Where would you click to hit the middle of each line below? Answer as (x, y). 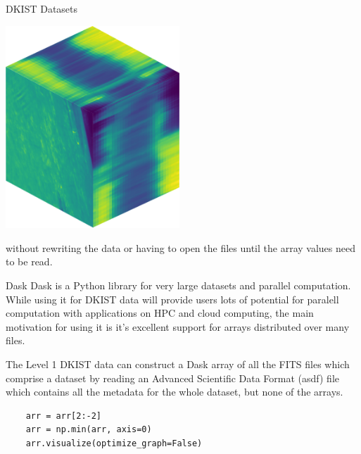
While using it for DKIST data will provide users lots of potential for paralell (172, 299)
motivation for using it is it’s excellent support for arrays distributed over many (178, 326)
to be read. (29, 261)
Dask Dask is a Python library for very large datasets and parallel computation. (178, 285)
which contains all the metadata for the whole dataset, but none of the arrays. (175, 392)
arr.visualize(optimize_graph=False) (114, 443)
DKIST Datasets (42, 8)
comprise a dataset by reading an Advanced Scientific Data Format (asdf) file (173, 378)
